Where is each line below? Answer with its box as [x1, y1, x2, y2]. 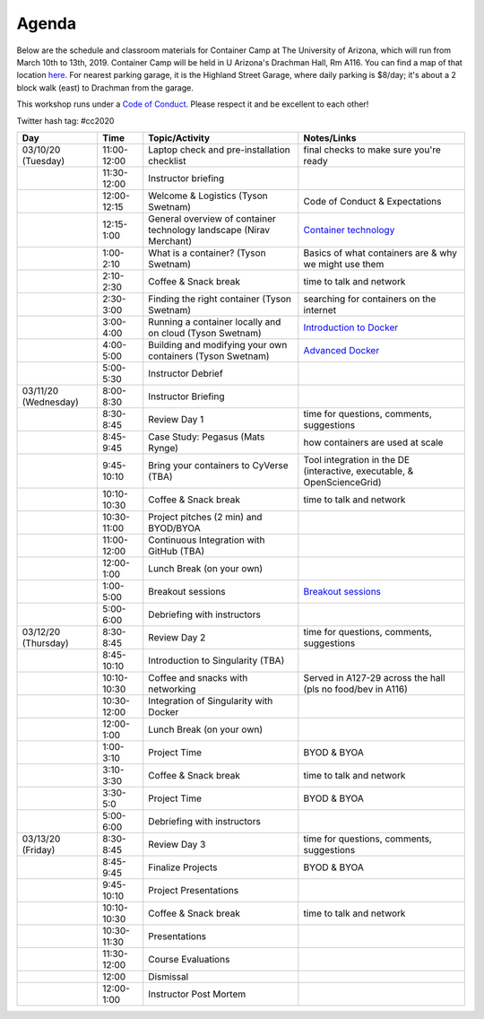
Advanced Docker [303, 344, 380, 356]
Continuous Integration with [148, 534, 265, 546]
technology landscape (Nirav [148, 223, 271, 236]
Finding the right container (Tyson [148, 292, 291, 305]
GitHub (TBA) [148, 544, 205, 557]
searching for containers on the [303, 292, 436, 305]
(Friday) [22, 843, 56, 856]
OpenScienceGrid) [303, 475, 382, 488]
